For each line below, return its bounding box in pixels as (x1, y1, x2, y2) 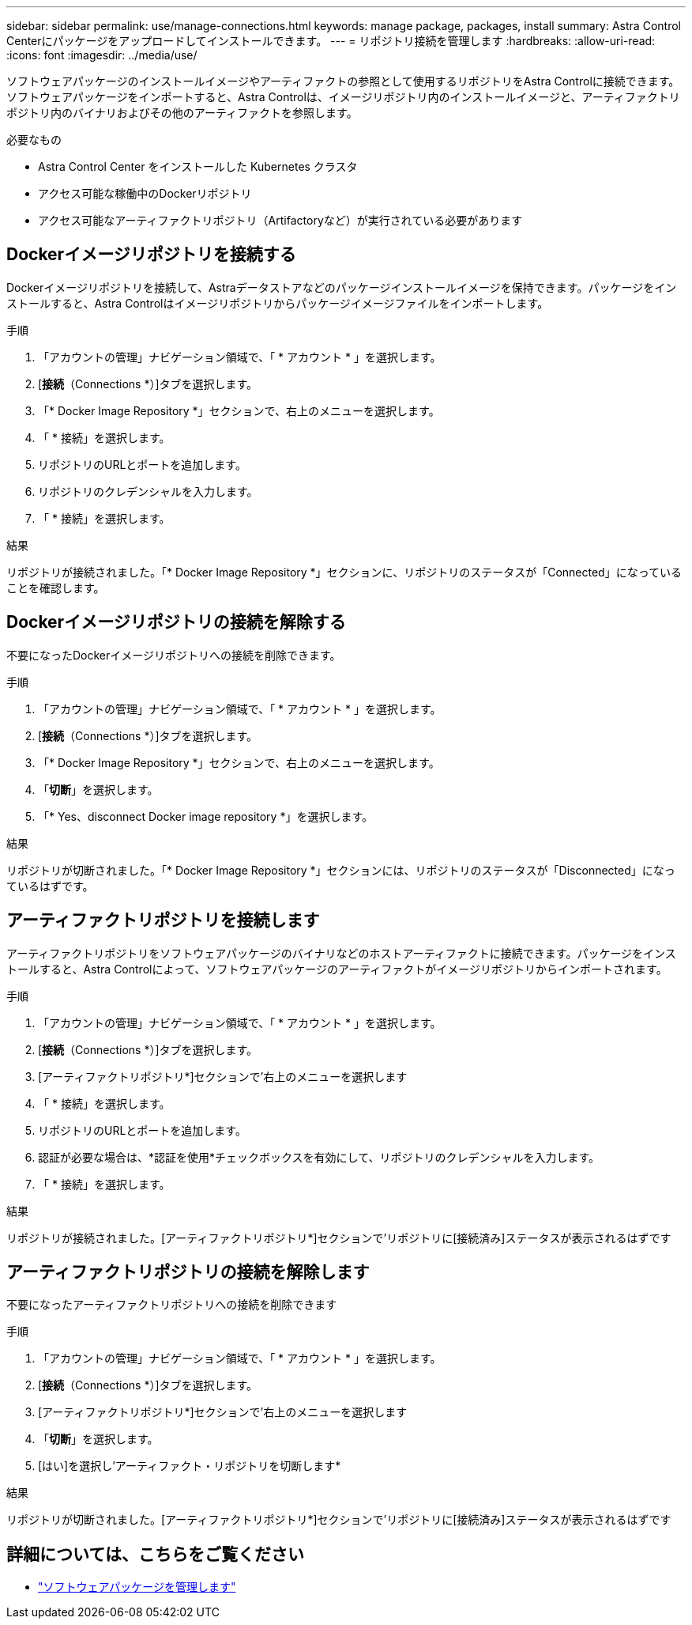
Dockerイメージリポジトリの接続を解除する (6, 612, 346, 633)
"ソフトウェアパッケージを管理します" (38, 1580, 236, 1594)
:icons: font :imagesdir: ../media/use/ (6, 48, 197, 62)
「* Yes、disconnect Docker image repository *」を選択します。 (38, 809, 374, 823)
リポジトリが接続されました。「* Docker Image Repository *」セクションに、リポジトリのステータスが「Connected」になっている (6, 565, 682, 579)
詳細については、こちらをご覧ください (6, 1544, 304, 1564)
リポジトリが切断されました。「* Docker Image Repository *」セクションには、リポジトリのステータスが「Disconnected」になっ (6, 863, 675, 877)
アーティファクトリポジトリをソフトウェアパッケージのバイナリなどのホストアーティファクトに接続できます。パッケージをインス (6, 946, 676, 960)
